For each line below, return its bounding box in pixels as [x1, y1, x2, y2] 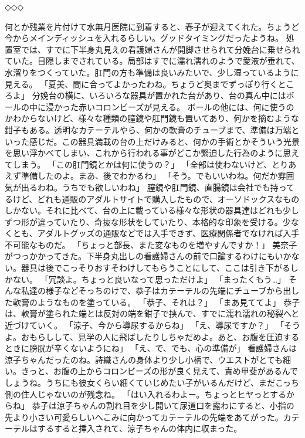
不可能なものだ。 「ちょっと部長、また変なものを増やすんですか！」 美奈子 [5, 238, 297, 250]
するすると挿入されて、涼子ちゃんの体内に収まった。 [37, 422, 242, 434]
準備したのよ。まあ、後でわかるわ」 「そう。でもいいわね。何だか [21, 169, 278, 182]
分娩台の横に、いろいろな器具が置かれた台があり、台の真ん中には [32, 89, 286, 101]
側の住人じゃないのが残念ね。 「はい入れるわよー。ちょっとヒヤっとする [5, 388, 287, 400]
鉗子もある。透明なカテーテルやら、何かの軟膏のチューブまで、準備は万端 [5, 123, 292, 135]
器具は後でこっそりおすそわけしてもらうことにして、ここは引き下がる [21, 262, 290, 274]
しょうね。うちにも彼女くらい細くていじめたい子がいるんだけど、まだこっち [5, 376, 299, 388]
